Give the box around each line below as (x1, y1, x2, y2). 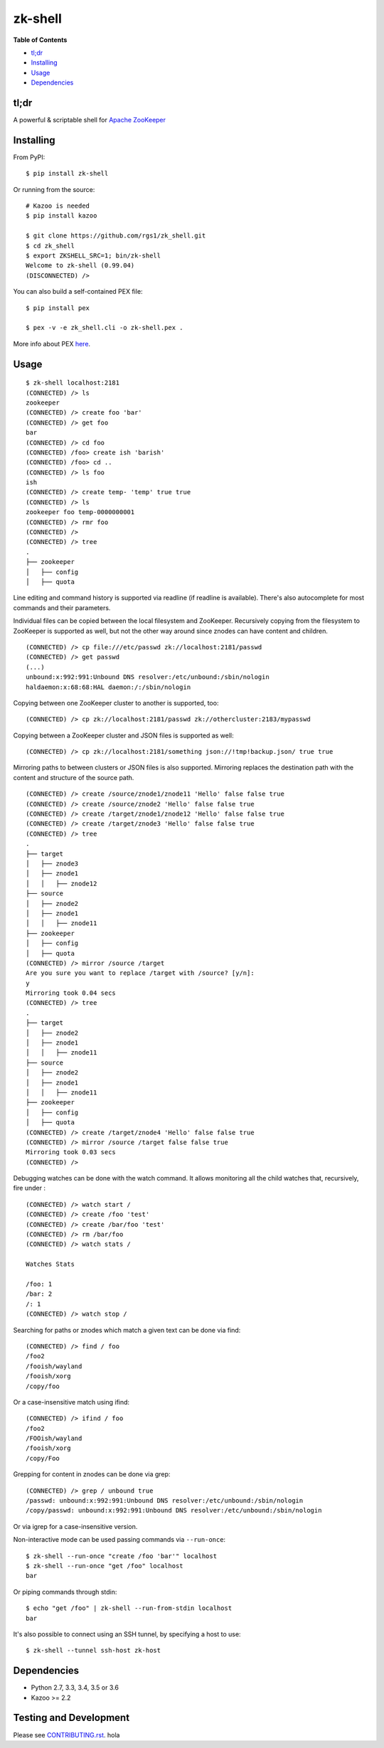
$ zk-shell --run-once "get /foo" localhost (26, 1562, 184, 1570)
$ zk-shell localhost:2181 (26, 379, 120, 387)
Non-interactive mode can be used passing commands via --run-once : (13, 1535, 226, 1544)
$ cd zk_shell (26, 242, 75, 250)
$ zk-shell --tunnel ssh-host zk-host (26, 1646, 161, 1655)
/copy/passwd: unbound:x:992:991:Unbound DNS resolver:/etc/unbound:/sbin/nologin (26, 1506, 322, 1515)
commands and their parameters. (13, 603, 111, 612)
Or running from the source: (13, 185, 95, 193)
